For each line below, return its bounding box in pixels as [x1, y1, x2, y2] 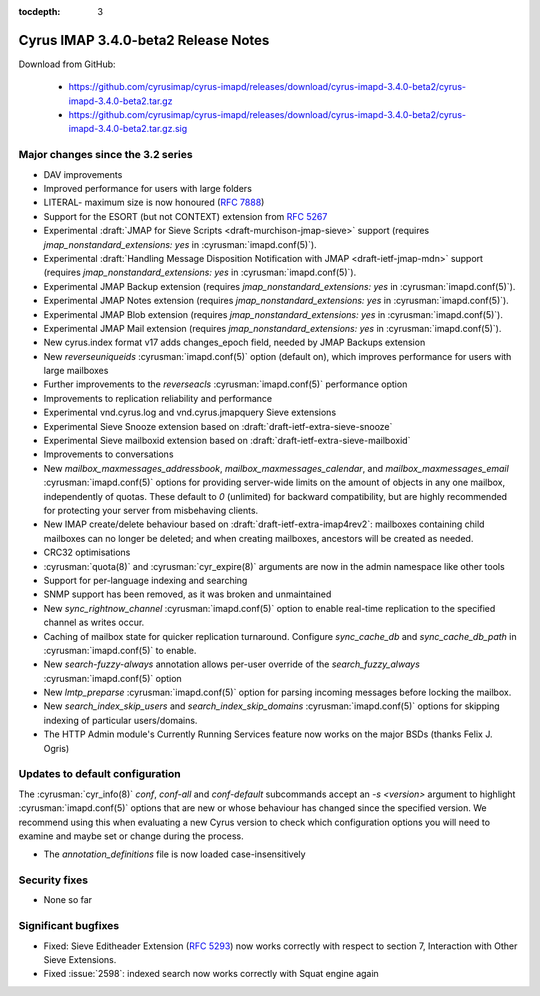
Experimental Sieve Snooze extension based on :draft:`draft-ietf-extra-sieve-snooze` [43, 420, 393, 432]
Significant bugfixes [18, 919, 120, 933]
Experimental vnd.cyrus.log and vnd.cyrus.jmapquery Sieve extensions [43, 406, 337, 419]
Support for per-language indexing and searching [43, 574, 248, 586]
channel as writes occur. [43, 616, 145, 629]
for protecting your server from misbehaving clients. [43, 504, 259, 516]
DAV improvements [43, 168, 123, 180]
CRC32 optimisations [43, 546, 131, 559]
